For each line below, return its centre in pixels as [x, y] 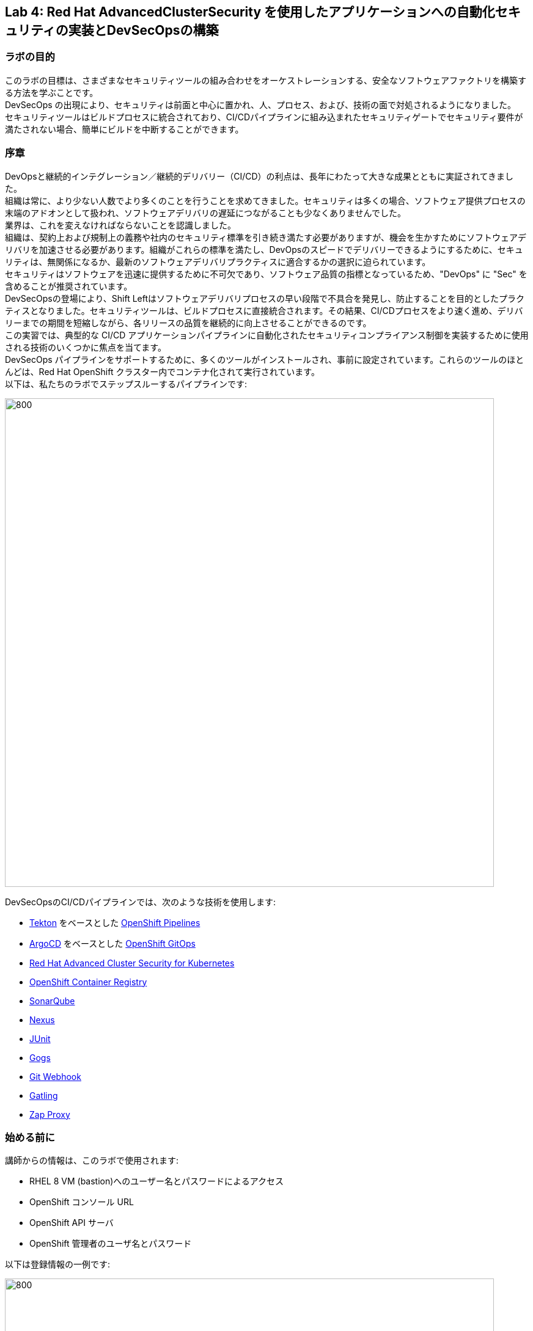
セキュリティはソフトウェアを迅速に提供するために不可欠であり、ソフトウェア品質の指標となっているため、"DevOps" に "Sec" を [266, 274]
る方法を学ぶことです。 [52, 92]
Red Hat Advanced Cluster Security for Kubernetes [132, 963]
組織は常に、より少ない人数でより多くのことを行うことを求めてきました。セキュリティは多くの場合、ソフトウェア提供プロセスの [265, 200]
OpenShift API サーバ [72, 1223]
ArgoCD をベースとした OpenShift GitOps [112, 943]
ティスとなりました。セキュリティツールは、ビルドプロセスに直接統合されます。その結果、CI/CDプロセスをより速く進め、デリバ [264, 310]
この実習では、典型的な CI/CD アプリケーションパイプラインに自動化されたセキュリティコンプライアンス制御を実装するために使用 [267, 335]
